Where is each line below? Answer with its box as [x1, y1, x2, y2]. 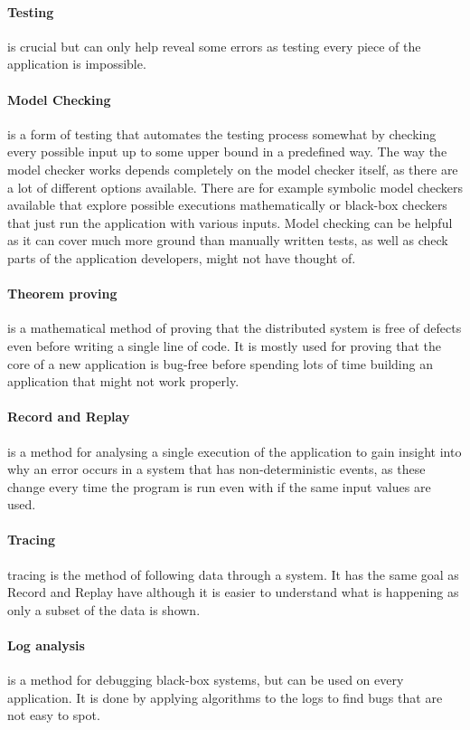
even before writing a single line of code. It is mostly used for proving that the [7, 336, 441, 355]
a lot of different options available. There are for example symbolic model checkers [7, 177, 463, 196]
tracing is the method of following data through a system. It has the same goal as [7, 564, 459, 583]
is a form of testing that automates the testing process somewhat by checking [7, 124, 437, 143]
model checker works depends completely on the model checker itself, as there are [7, 159, 458, 178]
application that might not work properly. [7, 372, 240, 391]
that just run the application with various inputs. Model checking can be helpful [7, 213, 453, 232]
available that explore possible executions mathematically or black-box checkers [7, 195, 447, 214]
